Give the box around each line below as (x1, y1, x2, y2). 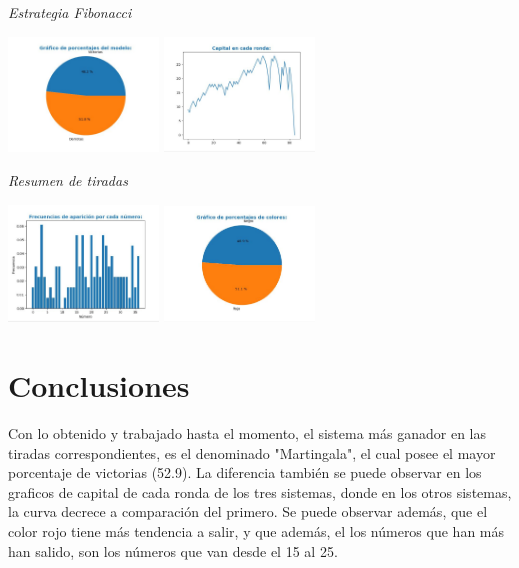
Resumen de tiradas (8, 169, 128, 190)
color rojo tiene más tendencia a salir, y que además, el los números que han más (8, 520, 505, 541)
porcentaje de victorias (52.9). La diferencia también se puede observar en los (8, 462, 482, 483)
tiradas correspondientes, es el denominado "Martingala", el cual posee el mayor (8, 442, 496, 463)
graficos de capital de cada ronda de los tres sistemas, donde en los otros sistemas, (8, 481, 512, 502)
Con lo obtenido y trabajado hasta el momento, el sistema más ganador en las (8, 423, 486, 444)
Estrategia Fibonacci (8, 2, 132, 22)
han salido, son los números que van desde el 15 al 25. (8, 540, 338, 561)
